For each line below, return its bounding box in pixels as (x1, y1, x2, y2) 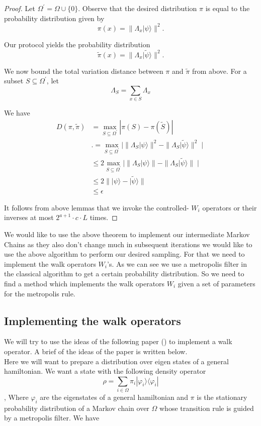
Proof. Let (4, 3, 35, 13)
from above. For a (192, 65, 247, 76)
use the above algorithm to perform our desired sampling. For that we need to (4, 249, 245, 259)
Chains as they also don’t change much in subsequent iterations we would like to (4, 239, 252, 249)
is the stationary (197, 392, 247, 402)
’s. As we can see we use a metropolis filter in (107, 258, 247, 269)
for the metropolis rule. (4, 288, 75, 298)
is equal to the (205, 3, 250, 13)
